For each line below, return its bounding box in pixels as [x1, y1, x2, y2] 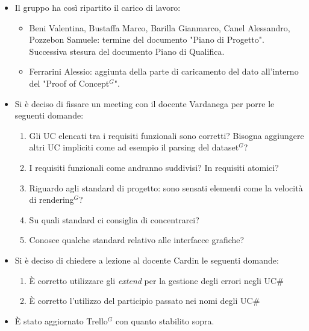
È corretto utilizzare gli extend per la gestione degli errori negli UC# [29, 274, 284, 286]
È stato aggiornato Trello [14, 314, 108, 327]
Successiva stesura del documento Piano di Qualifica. [29, 45, 225, 57]
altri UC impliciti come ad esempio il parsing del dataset [29, 141, 239, 153]
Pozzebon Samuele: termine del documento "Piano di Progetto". [29, 33, 264, 46]
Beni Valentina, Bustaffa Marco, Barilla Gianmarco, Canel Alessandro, [29, 21, 290, 34]
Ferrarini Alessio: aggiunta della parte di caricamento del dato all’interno [29, 65, 299, 78]
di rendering [29, 193, 74, 206]
